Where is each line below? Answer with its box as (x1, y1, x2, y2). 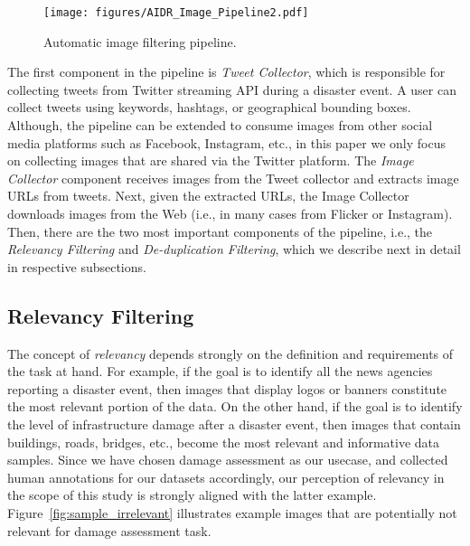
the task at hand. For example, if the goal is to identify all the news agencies (7, 362, 433, 381)
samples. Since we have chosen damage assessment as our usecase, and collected (7, 450, 448, 469)
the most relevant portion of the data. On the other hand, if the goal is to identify (7, 397, 463, 416)
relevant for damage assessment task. (7, 521, 211, 540)
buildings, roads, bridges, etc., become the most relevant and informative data (7, 432, 440, 451)
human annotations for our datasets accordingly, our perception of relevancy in (7, 467, 445, 486)
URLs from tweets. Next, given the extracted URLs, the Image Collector (7, 186, 409, 205)
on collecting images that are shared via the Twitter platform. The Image (7, 151, 414, 170)
